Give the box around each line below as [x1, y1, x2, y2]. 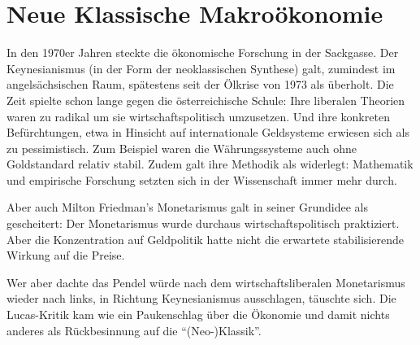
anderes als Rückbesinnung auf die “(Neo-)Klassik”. [6, 321, 262, 338]
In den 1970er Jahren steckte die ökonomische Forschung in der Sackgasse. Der [6, 44, 399, 61]
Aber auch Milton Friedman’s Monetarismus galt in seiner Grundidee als [6, 199, 369, 216]
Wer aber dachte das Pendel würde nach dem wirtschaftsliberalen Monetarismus [6, 273, 405, 290]
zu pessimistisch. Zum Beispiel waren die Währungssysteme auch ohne [6, 139, 357, 156]
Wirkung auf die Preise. [6, 247, 125, 264]
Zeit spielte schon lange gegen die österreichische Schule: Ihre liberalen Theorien [6, 91, 405, 108]
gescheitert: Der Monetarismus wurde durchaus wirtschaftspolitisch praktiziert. [6, 215, 400, 232]
